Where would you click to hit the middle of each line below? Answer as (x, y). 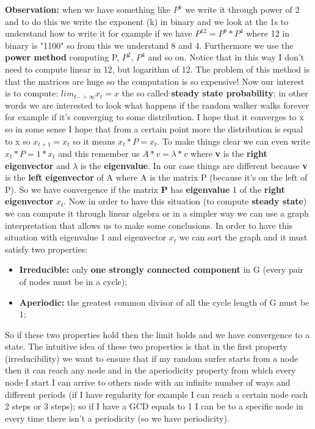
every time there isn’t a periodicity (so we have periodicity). (117, 418)
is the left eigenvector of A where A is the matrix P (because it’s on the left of (156, 177)
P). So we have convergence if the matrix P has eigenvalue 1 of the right (145, 189)
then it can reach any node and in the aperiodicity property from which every (150, 370)
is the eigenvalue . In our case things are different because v (194, 165)
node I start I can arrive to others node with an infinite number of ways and (148, 382)
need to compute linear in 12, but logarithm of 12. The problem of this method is (157, 69)
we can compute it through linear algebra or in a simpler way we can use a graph (157, 213)
